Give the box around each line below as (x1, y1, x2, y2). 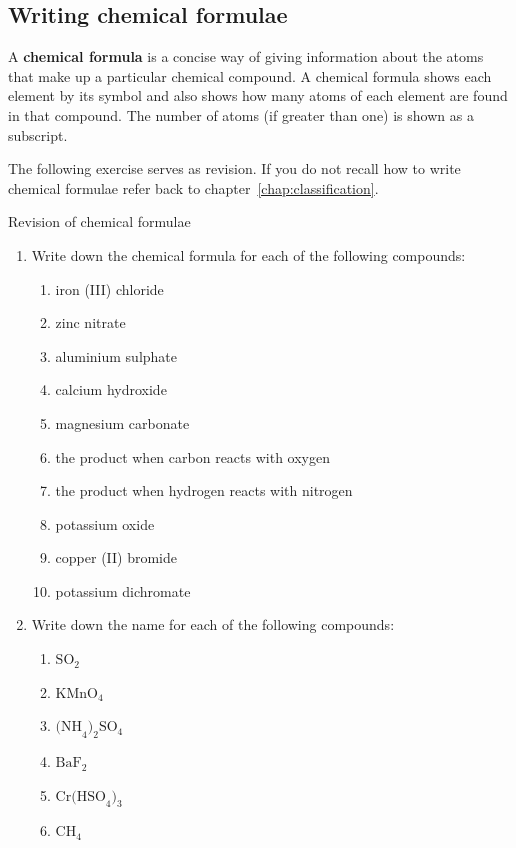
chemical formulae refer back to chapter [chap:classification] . (8, 177, 379, 198)
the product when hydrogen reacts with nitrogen (55, 480, 353, 501)
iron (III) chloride (55, 278, 164, 299)
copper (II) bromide (55, 547, 178, 568)
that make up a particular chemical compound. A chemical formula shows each (8, 65, 492, 86)
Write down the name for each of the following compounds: (31, 614, 395, 635)
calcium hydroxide (55, 379, 167, 400)
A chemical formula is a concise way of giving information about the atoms (8, 46, 484, 67)
